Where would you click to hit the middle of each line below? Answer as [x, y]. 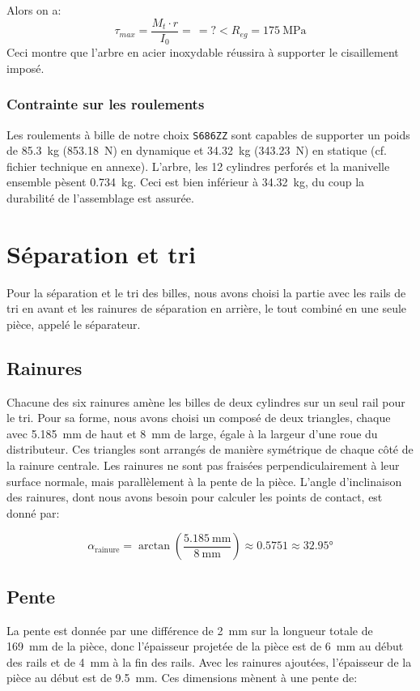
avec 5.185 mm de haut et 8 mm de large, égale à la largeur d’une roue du [192, 433]
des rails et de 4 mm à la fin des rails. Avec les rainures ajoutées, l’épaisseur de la [209, 661]
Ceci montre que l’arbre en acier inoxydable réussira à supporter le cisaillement [203, 52]
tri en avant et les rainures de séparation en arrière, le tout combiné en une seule [207, 308]
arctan [154, 546]
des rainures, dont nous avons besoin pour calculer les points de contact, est [195, 497]
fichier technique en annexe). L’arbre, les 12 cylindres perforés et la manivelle [198, 166]
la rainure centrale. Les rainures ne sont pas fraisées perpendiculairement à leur [203, 465]
